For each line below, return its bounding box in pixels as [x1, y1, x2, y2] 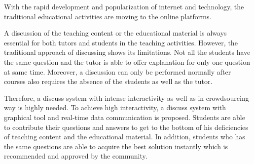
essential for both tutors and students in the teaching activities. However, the [4, 37, 238, 47]
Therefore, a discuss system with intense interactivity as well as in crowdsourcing [4, 92, 249, 103]
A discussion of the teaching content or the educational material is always [4, 28, 227, 38]
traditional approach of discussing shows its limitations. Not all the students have [4, 47, 251, 57]
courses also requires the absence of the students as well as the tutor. [4, 76, 213, 86]
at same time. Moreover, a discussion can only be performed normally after [4, 66, 231, 77]
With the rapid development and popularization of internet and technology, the [4, 1, 244, 11]
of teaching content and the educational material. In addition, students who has [4, 131, 245, 142]
